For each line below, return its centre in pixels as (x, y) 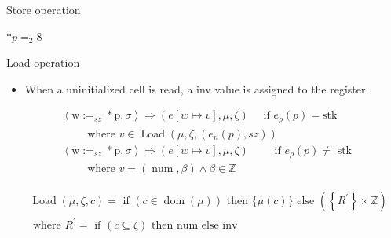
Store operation (44, 9)
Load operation (43, 62)
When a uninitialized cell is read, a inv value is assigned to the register (195, 88)
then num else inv (195, 225)
